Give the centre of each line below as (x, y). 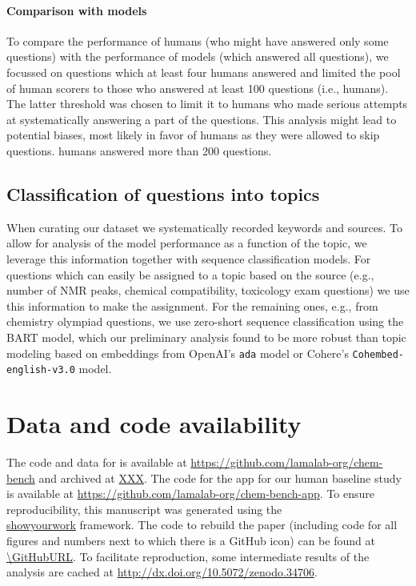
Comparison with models (77, 10)
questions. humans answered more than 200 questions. (139, 150)
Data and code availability (154, 423)
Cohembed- (378, 354)
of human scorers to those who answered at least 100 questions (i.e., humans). (198, 88)
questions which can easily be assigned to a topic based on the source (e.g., (190, 274)
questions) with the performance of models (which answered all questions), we (198, 56)
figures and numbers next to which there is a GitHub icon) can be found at (191, 540)
